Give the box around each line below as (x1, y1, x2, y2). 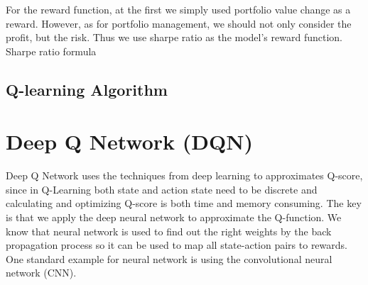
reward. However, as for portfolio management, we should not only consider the (6, 16, 352, 30)
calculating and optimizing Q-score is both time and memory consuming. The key (6, 196, 362, 211)
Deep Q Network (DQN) (6, 127, 253, 156)
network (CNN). (6, 265, 77, 280)
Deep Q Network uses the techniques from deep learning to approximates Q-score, (6, 168, 363, 183)
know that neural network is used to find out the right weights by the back (6, 223, 332, 238)
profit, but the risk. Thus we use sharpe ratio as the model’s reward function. (6, 30, 342, 45)
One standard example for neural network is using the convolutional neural (6, 251, 332, 266)
